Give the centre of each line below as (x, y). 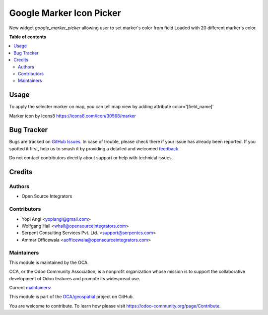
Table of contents (28, 37)
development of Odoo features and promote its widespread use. (75, 278)
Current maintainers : (30, 288)
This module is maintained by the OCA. (49, 262)
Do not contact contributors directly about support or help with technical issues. (91, 158)
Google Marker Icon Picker (65, 13)
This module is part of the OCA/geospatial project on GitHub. (71, 297)
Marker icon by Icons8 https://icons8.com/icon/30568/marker (72, 116)
